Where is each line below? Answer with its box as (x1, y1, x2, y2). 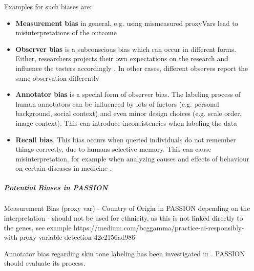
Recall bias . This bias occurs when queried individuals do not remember (15, 134, 236, 144)
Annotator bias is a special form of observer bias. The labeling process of (15, 89, 241, 99)
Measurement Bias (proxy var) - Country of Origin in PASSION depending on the (4, 203, 250, 213)
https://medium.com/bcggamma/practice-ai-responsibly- (73, 222, 244, 232)
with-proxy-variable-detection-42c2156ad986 (4, 232, 135, 242)
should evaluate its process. (4, 258, 85, 268)
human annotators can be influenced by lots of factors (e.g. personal (15, 98, 219, 109)
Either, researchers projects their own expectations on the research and (15, 53, 229, 64)
